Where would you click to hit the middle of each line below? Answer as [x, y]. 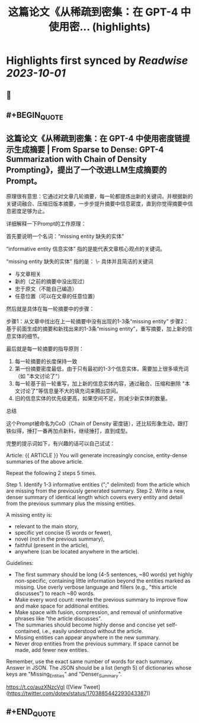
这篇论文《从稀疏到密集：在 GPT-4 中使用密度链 [94, 138]
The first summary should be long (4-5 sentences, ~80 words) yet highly [104, 574]
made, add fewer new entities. [52, 650]
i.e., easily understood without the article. [93, 631]
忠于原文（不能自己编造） [46, 288]
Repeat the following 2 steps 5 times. [51, 473]
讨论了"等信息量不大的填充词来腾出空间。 [70, 391]
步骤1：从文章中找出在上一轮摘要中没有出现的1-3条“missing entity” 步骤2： [97, 321]
